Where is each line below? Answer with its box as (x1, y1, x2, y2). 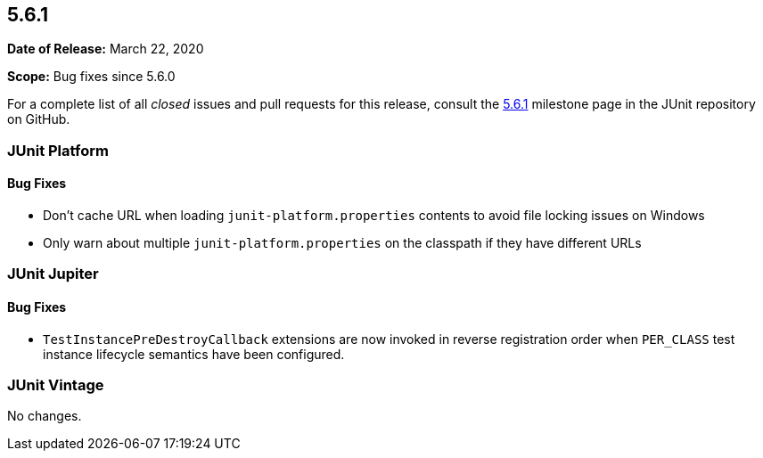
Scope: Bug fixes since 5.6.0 (7, 69, 176, 85)
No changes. (7, 408, 82, 424)
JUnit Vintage (7, 375, 104, 394)
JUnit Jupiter (7, 265, 99, 283)
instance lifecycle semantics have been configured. (43, 346, 345, 362)
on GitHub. (7, 111, 70, 127)
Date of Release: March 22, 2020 (7, 41, 204, 57)
